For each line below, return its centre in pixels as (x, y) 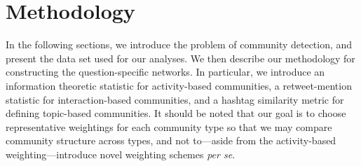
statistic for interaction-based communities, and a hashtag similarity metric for (175, 99)
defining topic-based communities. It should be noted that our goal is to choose (176, 113)
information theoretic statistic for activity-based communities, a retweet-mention (179, 85)
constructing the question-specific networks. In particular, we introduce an (165, 72)
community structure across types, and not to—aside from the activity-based (171, 140)
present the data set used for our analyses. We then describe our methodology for (180, 58)
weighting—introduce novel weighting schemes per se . (121, 154)
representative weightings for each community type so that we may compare (169, 126)
